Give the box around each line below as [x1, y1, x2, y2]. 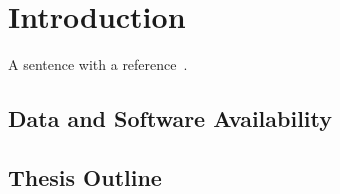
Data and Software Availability [8, 103, 333, 134]
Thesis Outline [8, 161, 162, 192]
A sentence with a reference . [8, 54, 188, 75]
